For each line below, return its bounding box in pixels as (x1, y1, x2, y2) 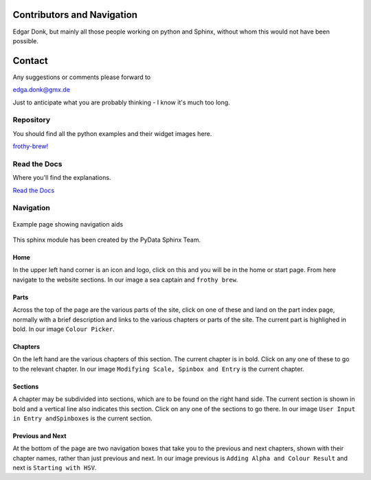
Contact (12, 55, 48, 67)
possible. (12, 36, 39, 45)
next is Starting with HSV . (12, 464, 97, 472)
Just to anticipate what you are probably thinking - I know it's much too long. (12, 98, 230, 106)
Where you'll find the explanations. (12, 174, 111, 182)
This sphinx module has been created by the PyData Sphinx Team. (12, 236, 201, 244)
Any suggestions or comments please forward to (12, 73, 151, 81)
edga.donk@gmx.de (12, 86, 70, 94)
